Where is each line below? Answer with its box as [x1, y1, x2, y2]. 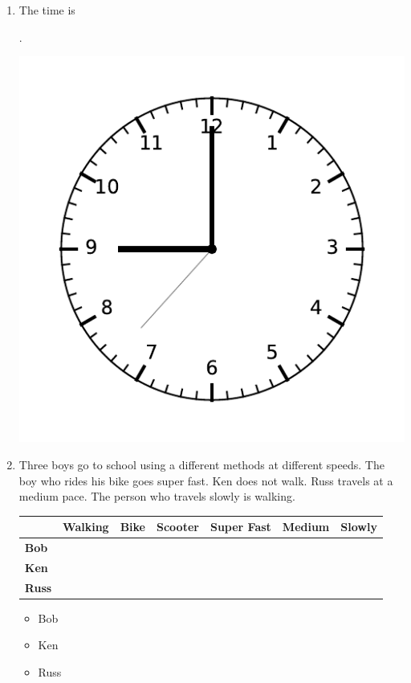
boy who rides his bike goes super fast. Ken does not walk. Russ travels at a [18, 472, 393, 489]
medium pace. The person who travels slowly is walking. [18, 488, 295, 505]
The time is [18, 2, 75, 18]
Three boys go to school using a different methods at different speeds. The [18, 456, 385, 472]
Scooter [157, 518, 199, 535]
